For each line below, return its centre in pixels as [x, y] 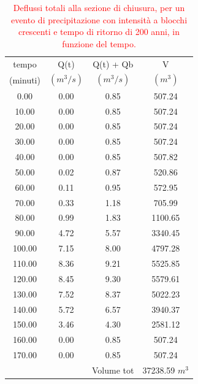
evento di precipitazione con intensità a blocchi [99, 19]
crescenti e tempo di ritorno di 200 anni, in [99, 32]
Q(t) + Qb [113, 63]
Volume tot [113, 370]
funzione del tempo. [99, 43]
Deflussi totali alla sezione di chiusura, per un [99, 7]
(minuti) [25, 79]
